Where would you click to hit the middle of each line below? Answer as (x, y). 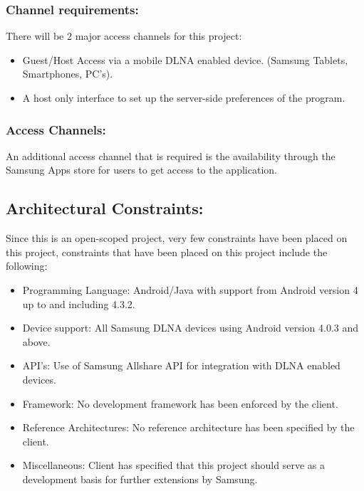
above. (36, 341)
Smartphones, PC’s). (68, 74)
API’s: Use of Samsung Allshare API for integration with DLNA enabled (181, 365)
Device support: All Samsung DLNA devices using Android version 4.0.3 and (191, 328)
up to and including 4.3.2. (79, 303)
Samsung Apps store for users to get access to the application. (141, 170)
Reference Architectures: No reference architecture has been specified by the (188, 427)
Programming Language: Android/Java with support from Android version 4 (190, 289)
